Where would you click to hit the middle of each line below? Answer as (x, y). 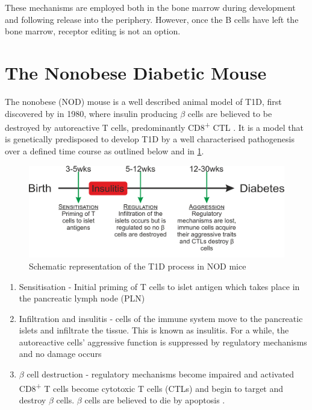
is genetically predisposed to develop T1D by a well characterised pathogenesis (150, 139)
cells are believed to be (230, 113)
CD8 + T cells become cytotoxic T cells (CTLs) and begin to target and (151, 387)
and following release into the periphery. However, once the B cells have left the (152, 19)
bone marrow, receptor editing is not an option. (93, 31)
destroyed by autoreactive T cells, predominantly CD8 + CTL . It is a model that (154, 126)
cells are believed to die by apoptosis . (155, 399)
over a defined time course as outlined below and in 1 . (105, 150)
